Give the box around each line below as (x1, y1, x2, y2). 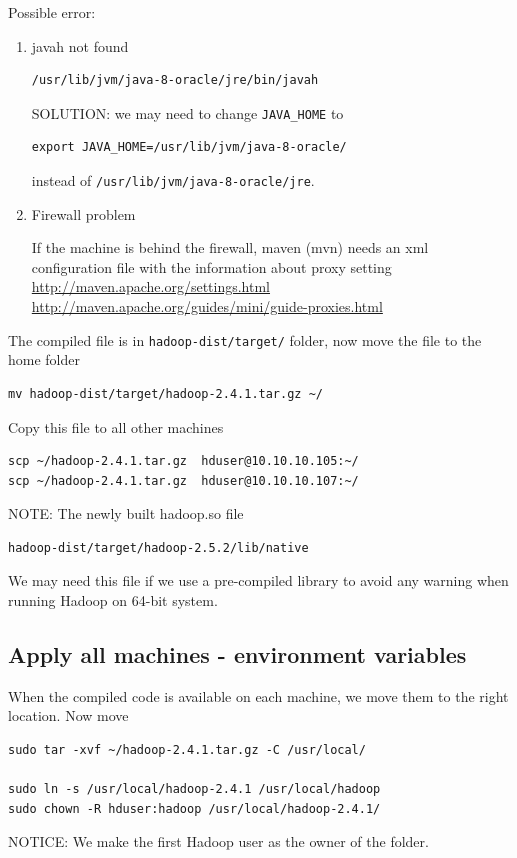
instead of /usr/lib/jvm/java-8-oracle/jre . (31, 170, 315, 191)
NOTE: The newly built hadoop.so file (8, 503, 244, 524)
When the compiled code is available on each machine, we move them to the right (8, 685, 509, 706)
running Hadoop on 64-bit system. (8, 590, 218, 611)
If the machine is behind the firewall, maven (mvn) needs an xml (31, 237, 429, 258)
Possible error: (8, 2, 96, 22)
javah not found (31, 35, 129, 56)
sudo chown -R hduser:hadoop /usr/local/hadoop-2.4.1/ (8, 801, 381, 816)
